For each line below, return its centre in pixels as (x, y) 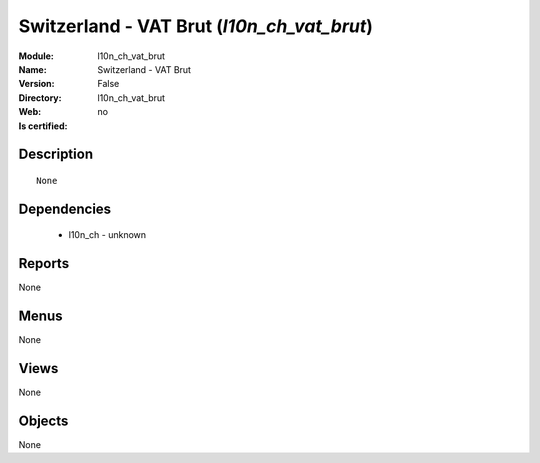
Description (56, 154)
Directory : (40, 97)
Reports (44, 263)
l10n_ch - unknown (107, 235)
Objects (43, 420)
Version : (36, 84)
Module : (36, 56)
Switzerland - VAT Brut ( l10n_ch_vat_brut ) (196, 26)
